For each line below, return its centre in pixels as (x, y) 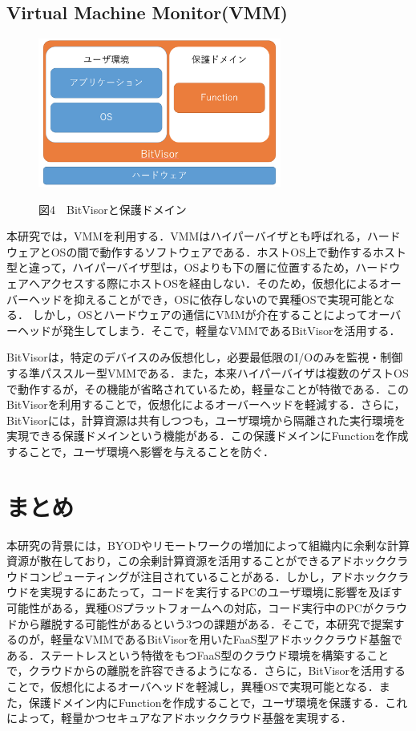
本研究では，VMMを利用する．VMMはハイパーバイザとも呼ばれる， (187, 236)
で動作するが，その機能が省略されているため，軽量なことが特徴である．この (208, 388)
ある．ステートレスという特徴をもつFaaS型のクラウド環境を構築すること (198, 654)
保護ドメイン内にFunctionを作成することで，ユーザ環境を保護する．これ (218, 702)
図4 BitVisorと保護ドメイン (113, 209)
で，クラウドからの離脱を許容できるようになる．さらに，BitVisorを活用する (206, 670)
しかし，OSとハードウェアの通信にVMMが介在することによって (200, 315)
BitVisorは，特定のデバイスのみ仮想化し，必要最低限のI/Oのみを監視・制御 (205, 357)
